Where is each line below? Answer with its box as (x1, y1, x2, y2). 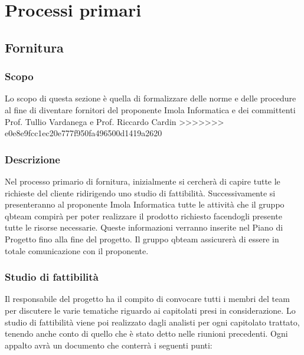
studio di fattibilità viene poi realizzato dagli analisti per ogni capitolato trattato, (5, 315, 300, 328)
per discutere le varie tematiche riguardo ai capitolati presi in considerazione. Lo (5, 304, 296, 316)
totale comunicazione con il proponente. (5, 244, 149, 257)
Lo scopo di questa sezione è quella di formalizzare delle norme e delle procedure (5, 92, 296, 104)
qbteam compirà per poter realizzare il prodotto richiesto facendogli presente (5, 209, 282, 222)
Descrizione (5, 152, 60, 166)
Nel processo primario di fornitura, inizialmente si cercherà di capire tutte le (5, 175, 280, 187)
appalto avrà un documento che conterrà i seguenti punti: (5, 338, 213, 351)
